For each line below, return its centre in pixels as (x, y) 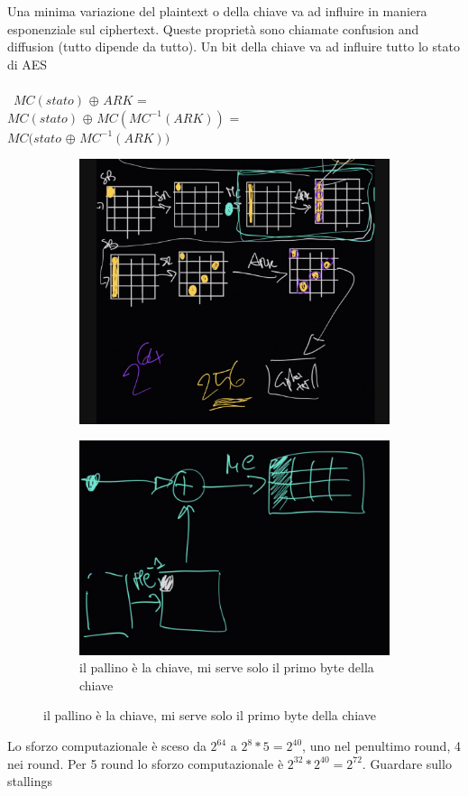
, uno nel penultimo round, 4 (381, 746)
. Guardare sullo (407, 763)
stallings (30, 781)
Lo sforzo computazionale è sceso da (107, 746)
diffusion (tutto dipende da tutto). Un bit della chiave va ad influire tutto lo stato (234, 46)
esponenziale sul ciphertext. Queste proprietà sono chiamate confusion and (213, 28)
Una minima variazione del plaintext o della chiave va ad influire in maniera (217, 11)
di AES (28, 64)
